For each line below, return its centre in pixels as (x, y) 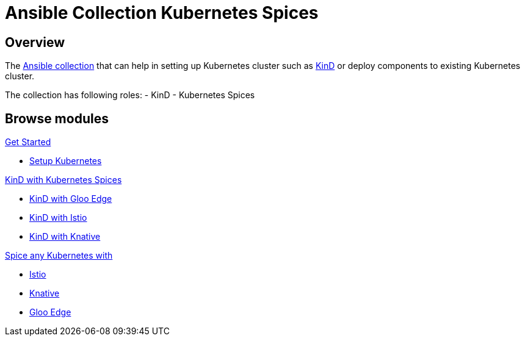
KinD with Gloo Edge (71, 199)
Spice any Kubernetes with (59, 256)
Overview (35, 42)
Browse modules (57, 118)
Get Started (28, 142)
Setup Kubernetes (66, 161)
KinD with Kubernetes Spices (63, 180)
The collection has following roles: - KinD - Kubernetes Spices (130, 95)
